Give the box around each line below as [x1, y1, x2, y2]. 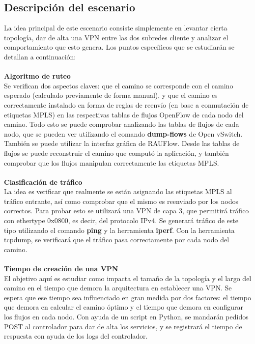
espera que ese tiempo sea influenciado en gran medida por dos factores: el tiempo [4, 292, 251, 302]
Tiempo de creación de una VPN [4, 263, 118, 274]
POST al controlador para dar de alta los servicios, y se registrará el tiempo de [4, 321, 242, 331]
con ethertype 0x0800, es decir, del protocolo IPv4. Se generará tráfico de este [4, 215, 238, 226]
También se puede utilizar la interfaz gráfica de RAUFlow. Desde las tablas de [4, 138, 240, 148]
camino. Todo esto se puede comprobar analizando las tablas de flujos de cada [4, 119, 239, 129]
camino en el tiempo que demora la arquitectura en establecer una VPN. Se [4, 283, 232, 293]
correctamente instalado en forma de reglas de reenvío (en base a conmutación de [4, 99, 249, 110]
